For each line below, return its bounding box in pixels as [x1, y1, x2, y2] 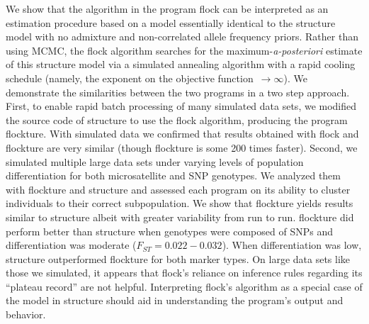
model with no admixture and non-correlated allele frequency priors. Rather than [6, 29, 358, 44]
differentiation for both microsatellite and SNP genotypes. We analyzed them [6, 168, 341, 183]
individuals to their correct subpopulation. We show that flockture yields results [6, 196, 353, 211]
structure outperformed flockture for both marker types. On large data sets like [6, 251, 351, 266]
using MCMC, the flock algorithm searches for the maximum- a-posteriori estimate [6, 43, 363, 57]
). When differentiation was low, [222, 238, 362, 252]
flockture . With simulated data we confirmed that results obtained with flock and [6, 126, 359, 141]
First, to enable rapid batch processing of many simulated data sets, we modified [6, 99, 357, 113]
